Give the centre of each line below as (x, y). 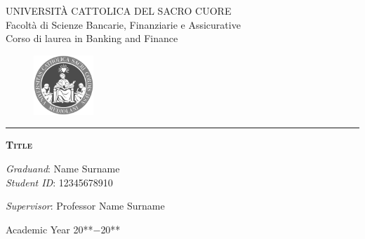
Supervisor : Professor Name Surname (85, 206)
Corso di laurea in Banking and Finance (92, 38)
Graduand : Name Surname (63, 168)
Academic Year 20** (49, 229)
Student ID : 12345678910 (59, 182)
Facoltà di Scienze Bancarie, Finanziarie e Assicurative (123, 24)
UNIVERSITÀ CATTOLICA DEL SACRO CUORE (119, 11)
